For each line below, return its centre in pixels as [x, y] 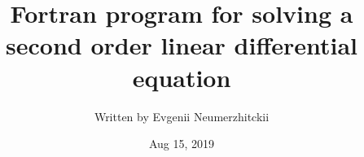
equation [182, 77]
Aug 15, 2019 [182, 144]
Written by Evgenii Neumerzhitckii [182, 116]
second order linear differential [182, 45]
